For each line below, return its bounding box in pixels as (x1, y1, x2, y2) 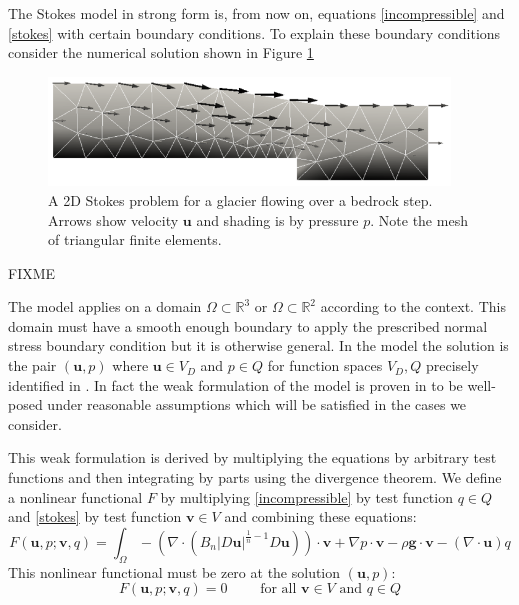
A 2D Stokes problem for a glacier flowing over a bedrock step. (48, 189, 433, 210)
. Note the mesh (370, 209, 468, 230)
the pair (8, 355, 57, 376)
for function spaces (267, 355, 383, 376)
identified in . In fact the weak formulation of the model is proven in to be (8, 374, 463, 395)
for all (260, 582, 297, 597)
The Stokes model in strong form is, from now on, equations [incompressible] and (8, 3, 505, 23)
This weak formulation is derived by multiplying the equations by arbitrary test (8, 447, 497, 468)
